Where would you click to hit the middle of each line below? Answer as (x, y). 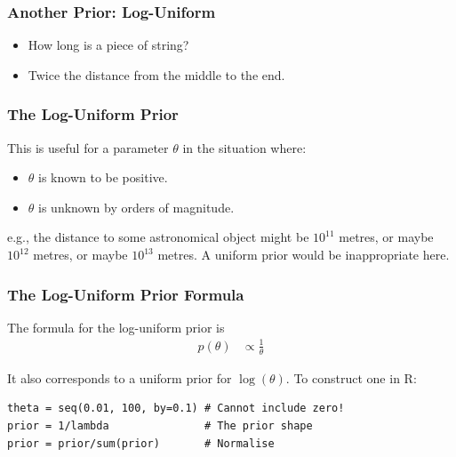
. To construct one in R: (351, 377)
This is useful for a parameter (88, 147)
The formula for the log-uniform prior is (116, 327)
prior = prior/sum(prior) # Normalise (141, 443)
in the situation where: (244, 147)
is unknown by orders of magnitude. (136, 207)
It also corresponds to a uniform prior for (120, 377)
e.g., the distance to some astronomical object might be (158, 237)
